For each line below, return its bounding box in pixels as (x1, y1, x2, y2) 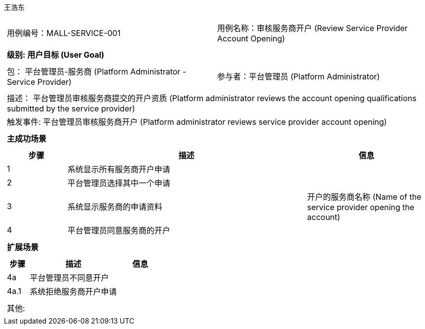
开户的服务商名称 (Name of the (307, 192, 422, 202)
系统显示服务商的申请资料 (67, 202, 162, 212)
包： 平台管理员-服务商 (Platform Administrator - (7, 67, 187, 76)
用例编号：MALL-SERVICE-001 (7, 28, 121, 38)
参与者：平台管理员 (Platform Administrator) (217, 72, 380, 81)
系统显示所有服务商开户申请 (67, 164, 170, 174)
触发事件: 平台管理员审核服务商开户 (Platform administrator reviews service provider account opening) (7, 117, 387, 127)
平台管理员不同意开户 (30, 273, 109, 283)
